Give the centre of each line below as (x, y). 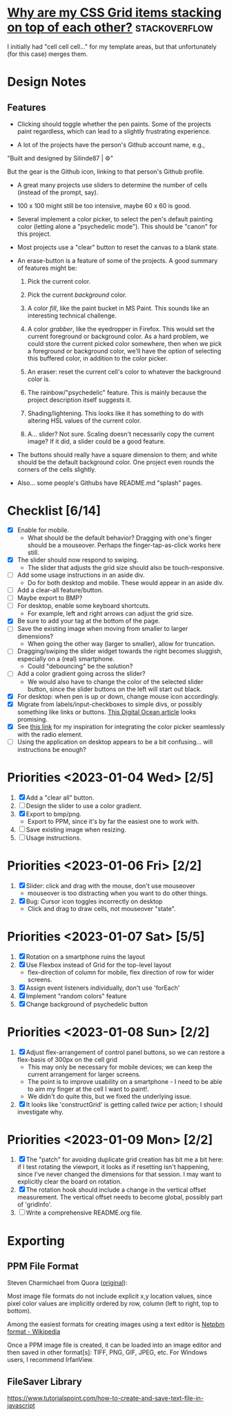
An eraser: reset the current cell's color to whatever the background (124, 371)
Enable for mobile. (43, 530)
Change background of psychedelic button (87, 1004)
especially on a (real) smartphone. (66, 659)
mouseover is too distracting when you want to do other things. (118, 893)
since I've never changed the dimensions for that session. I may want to (119, 1175)
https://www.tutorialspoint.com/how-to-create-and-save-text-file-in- (105, 1398)
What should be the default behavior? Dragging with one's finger (119, 537)
